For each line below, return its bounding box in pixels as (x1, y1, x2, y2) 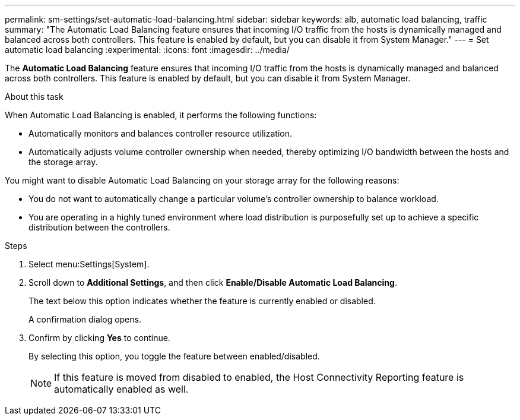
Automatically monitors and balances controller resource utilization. (28, 128, 293, 138)
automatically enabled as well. (54, 383, 189, 395)
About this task (5, 91, 64, 102)
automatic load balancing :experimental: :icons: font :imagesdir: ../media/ (5, 45, 290, 55)
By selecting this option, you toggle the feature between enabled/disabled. (28, 351, 320, 361)
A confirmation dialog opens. (28, 314, 141, 324)
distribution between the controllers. (28, 222, 170, 232)
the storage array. (28, 157, 98, 167)
